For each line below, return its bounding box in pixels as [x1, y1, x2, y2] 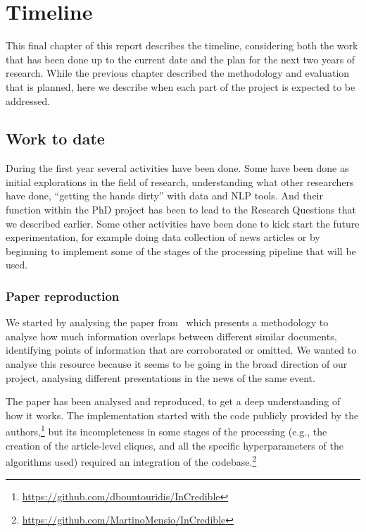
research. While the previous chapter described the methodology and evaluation [6, 66, 350, 80]
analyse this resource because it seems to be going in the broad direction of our [6, 357, 348, 371]
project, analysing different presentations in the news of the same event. [6, 370, 315, 385]
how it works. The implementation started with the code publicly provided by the [6, 407, 359, 422]
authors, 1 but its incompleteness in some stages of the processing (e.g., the [6, 422, 327, 439]
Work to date [6, 128, 105, 149]
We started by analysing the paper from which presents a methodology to [6, 315, 329, 330]
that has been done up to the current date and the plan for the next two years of [6, 51, 355, 66]
